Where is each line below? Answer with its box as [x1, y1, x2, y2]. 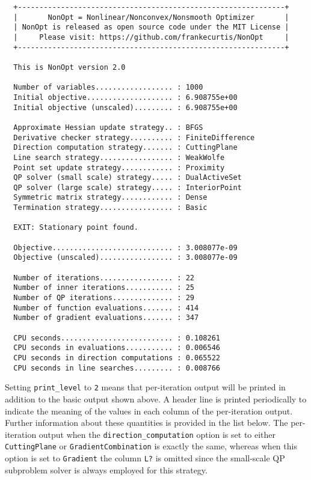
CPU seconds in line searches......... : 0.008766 [13, 363, 220, 372]
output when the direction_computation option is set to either [38, 428, 276, 440]
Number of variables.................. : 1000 [13, 83, 203, 92]
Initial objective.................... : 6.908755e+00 [13, 93, 238, 102]
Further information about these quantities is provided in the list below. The [5, 416, 288, 429]
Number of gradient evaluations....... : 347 [13, 313, 199, 322]
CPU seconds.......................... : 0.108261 [13, 333, 220, 342]
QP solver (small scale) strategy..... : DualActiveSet [13, 173, 242, 182]
